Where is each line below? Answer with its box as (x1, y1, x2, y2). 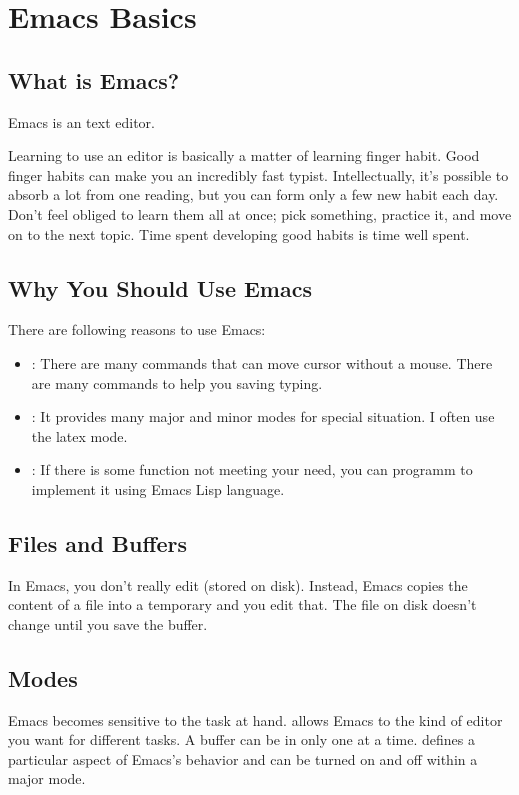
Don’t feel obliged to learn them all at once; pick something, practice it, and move (8, 203, 512, 224)
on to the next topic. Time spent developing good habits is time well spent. (8, 223, 470, 244)
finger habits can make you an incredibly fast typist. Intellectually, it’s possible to (8, 164, 509, 185)
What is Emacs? (8, 64, 180, 95)
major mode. (8, 768, 86, 789)
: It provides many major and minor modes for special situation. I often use (31, 406, 495, 427)
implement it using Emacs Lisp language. (31, 478, 285, 499)
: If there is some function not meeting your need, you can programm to (31, 459, 473, 480)
